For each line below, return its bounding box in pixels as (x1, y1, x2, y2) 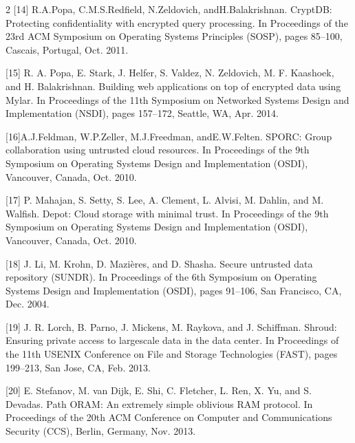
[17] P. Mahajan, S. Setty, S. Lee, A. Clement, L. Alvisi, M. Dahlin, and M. (6, 193, 324, 207)
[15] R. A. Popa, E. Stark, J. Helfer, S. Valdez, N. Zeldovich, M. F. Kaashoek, (6, 65, 334, 80)
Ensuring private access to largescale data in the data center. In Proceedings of (6, 333, 339, 347)
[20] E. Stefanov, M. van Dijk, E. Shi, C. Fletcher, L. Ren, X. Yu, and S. (6, 383, 312, 398)
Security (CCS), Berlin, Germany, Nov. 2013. (6, 424, 196, 438)
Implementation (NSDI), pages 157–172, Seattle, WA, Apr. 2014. (6, 106, 279, 120)
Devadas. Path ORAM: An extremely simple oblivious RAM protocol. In (6, 396, 313, 411)
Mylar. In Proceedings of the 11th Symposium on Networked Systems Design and (6, 92, 349, 107)
